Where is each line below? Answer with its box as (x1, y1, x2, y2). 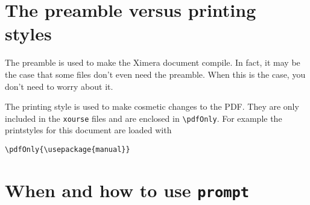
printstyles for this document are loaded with (5, 124, 172, 136)
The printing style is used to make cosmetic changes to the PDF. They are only (5, 100, 299, 113)
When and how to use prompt (5, 177, 250, 202)
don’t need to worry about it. (5, 80, 113, 92)
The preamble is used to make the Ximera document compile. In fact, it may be (5, 56, 300, 69)
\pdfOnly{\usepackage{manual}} (5, 145, 130, 154)
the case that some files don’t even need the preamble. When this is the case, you (5, 68, 306, 80)
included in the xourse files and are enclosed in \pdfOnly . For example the (5, 112, 282, 124)
